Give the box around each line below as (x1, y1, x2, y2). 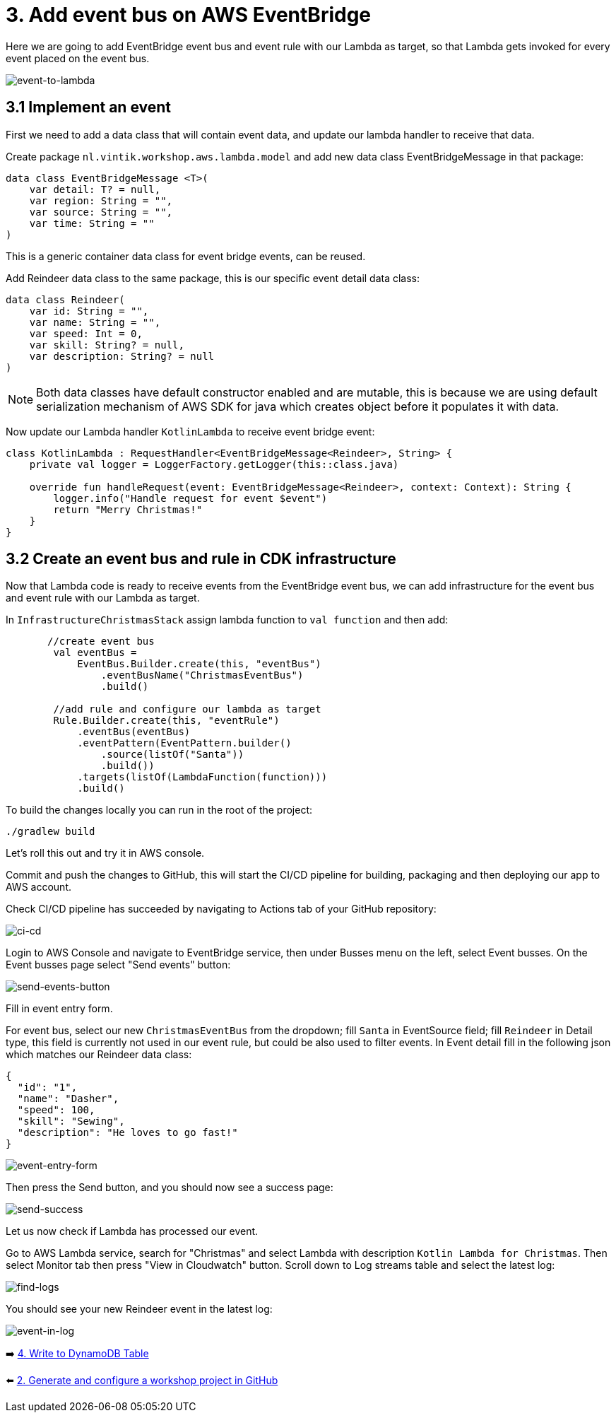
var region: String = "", (29, 194, 173, 206)
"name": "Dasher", (17, 1093, 119, 1105)
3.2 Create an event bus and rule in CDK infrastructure (6, 550, 396, 568)
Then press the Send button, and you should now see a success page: (6, 1181, 333, 1194)
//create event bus (47, 635, 155, 648)
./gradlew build (6, 826, 95, 838)
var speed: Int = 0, (29, 327, 143, 339)
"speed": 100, (17, 1104, 95, 1116)
